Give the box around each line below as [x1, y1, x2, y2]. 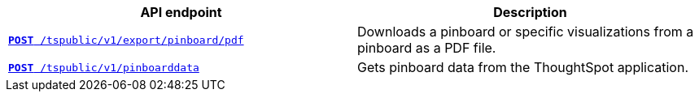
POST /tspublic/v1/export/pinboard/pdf [8, 33, 244, 46]
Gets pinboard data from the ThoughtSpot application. [357, 59, 689, 75]
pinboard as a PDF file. [357, 40, 496, 56]
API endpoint [140, 4, 222, 20]
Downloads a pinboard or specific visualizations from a [357, 23, 694, 40]
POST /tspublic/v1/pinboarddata [8, 61, 199, 74]
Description [493, 4, 567, 20]
